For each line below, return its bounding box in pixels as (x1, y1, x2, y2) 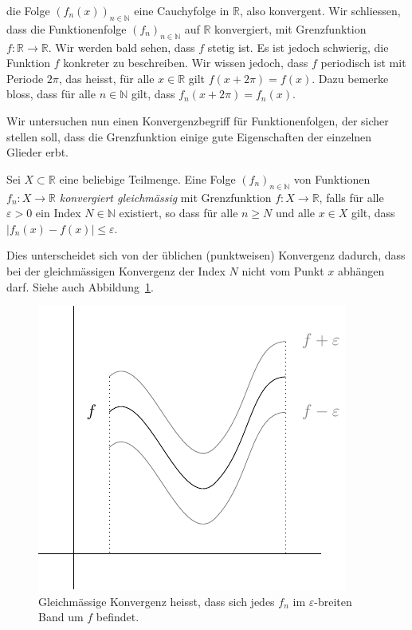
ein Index (35, 204, 81, 221)
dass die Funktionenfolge (6, 20, 127, 37)
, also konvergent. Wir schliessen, (239, 2, 401, 18)
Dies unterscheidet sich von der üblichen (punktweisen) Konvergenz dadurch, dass (6, 247, 406, 263)
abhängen (337, 262, 385, 279)
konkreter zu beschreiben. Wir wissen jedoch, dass (63, 54, 308, 71)
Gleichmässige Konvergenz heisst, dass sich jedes (38, 592, 275, 609)
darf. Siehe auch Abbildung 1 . (6, 278, 154, 295)
